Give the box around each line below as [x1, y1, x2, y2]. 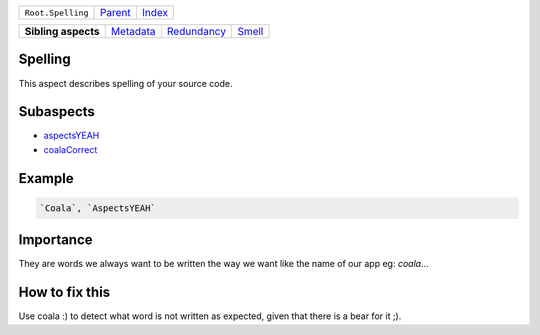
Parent [99, 6, 131, 19]
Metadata [110, 25, 156, 38]
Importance [18, 231, 94, 249]
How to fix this [18, 284, 111, 301]
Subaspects [18, 103, 95, 120]
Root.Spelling [24, 7, 89, 18]
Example [18, 170, 74, 187]
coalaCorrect [43, 143, 98, 155]
